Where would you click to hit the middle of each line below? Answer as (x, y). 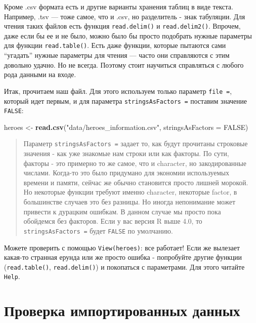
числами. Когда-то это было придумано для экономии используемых (126, 173)
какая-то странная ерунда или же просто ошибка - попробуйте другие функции (123, 257)
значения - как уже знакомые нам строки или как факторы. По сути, (126, 153)
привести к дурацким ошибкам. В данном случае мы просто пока (122, 211)
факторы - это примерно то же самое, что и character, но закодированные (135, 163)
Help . (12, 276)
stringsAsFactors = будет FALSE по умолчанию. (98, 230)
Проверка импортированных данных (122, 310)
